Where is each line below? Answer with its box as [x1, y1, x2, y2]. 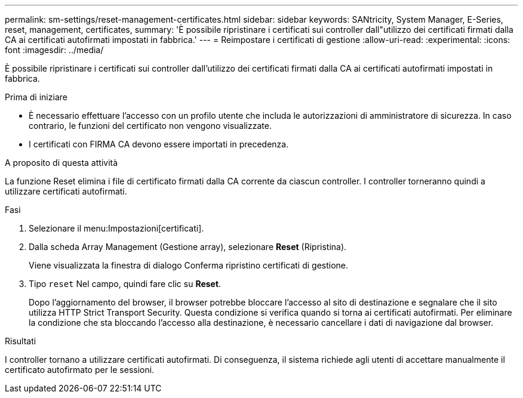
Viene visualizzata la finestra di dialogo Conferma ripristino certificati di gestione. [29, 260, 349, 270]
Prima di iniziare [5, 92, 67, 102]
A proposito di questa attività [5, 158, 118, 168]
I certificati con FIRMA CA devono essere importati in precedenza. [29, 139, 289, 149]
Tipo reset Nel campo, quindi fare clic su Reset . [29, 279, 221, 289]
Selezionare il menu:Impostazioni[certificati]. [29, 223, 204, 233]
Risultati [5, 336, 36, 346]
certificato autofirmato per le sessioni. [5, 365, 155, 375]
